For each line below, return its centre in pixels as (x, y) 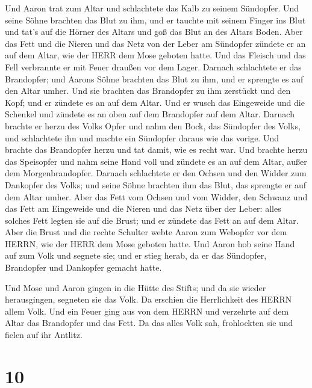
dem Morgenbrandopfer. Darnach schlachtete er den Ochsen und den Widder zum (156, 173)
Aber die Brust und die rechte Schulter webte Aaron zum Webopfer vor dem (146, 232)
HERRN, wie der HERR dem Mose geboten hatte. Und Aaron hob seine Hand (150, 243)
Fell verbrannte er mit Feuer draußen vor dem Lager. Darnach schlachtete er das (153, 66)
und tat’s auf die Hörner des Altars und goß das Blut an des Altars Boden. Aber (154, 32)
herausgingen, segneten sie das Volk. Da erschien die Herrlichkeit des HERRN (148, 299)
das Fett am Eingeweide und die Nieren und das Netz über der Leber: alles (143, 208)
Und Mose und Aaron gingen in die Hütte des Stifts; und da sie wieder (136, 287)
